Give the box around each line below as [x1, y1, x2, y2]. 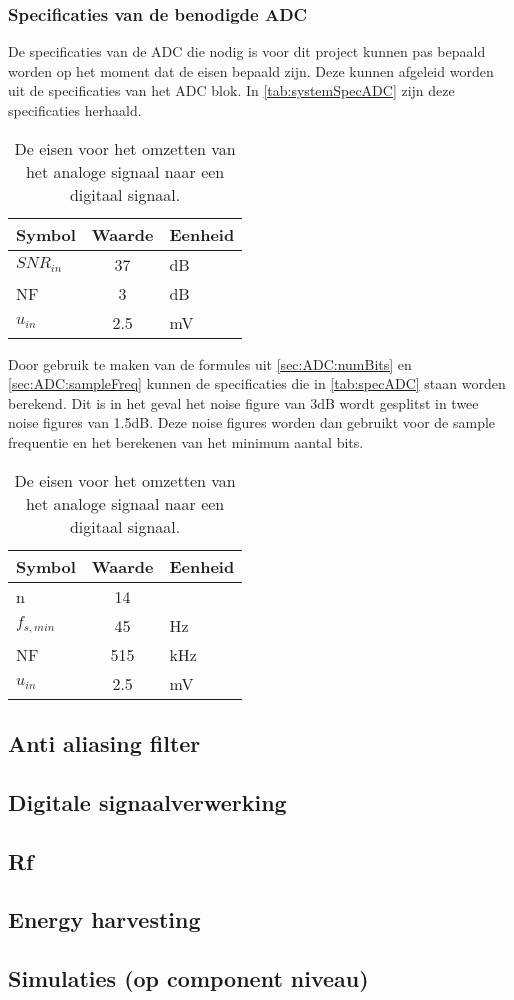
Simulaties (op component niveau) [8, 963, 369, 994]
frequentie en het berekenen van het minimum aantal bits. [8, 431, 364, 452]
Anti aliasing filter [8, 727, 201, 758]
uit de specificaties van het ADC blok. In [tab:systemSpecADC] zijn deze [8, 80, 455, 101]
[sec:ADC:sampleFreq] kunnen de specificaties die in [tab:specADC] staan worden [8, 373, 506, 394]
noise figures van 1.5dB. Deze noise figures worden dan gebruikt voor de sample [8, 412, 496, 433]
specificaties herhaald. [8, 100, 142, 120]
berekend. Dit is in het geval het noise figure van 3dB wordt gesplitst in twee [8, 392, 479, 413]
